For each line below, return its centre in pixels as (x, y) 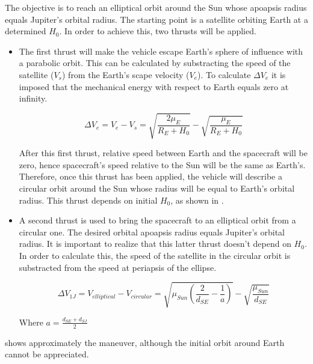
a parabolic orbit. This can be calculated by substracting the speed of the (155, 63)
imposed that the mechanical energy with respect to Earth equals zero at (154, 86)
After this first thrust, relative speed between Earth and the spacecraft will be (163, 153)
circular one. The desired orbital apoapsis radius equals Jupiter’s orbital (152, 232)
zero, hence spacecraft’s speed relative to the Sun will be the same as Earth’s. (162, 164)
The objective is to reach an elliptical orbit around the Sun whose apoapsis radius (156, 7)
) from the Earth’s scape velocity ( (126, 74)
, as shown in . (197, 200)
